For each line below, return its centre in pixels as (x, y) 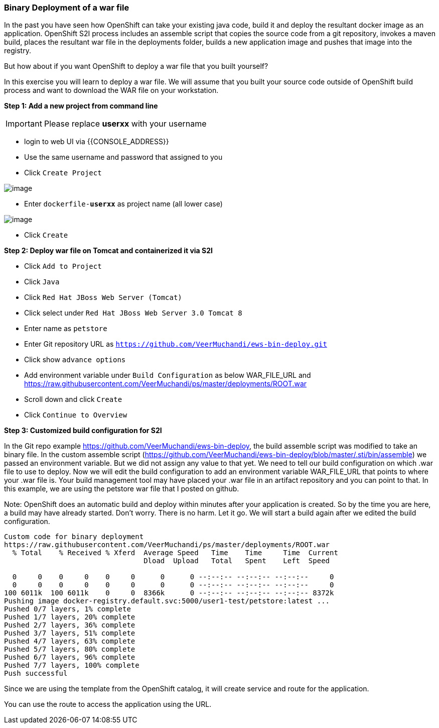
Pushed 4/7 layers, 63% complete (70, 641)
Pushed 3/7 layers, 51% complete (70, 633)
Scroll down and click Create (73, 399)
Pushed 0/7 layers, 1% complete (67, 609)
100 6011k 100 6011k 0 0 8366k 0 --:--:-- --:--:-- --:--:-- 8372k (169, 593)
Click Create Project (63, 173)
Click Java (42, 282)
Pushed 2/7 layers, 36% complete (70, 625)
